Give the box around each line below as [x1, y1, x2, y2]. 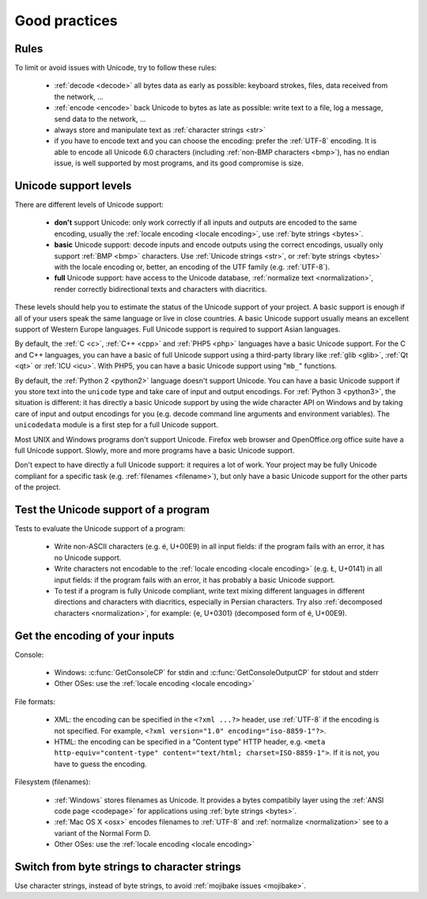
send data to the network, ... [54, 114, 146, 123]
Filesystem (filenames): [14, 777, 91, 787]
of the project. [14, 483, 61, 492]
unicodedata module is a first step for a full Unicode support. [14, 420, 219, 430]
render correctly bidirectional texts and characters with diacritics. [54, 284, 268, 294]
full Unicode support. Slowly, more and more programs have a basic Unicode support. [14, 446, 295, 455]
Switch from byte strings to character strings [14, 859, 241, 874]
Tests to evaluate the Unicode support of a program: [14, 523, 186, 533]
